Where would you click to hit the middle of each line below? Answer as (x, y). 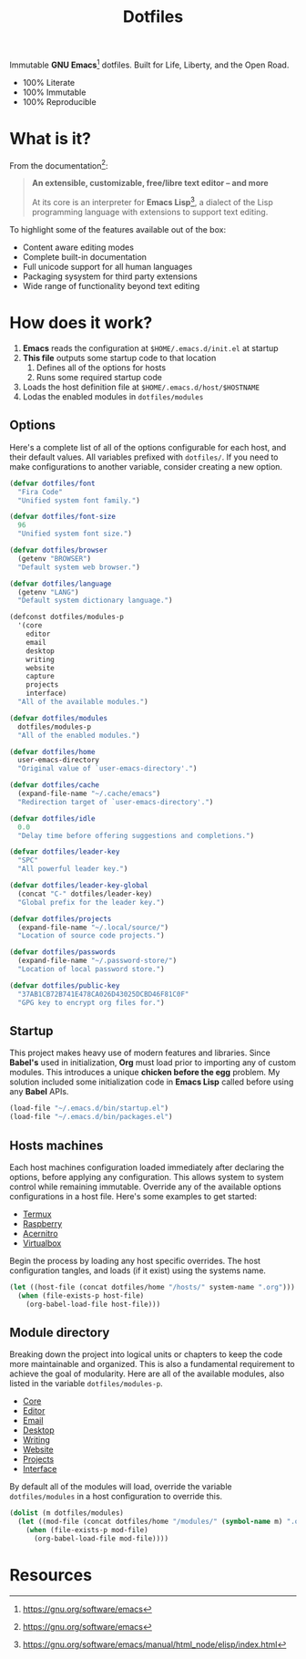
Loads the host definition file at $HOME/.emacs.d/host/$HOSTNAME (141, 387)
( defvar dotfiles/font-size (63, 517)
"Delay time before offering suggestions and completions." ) (136, 835)
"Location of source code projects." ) (92, 936)
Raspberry (42, 1223)
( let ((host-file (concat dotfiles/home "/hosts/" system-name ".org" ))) (153, 1287)
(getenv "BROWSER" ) (55, 558)
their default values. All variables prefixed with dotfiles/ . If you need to (144, 457)
